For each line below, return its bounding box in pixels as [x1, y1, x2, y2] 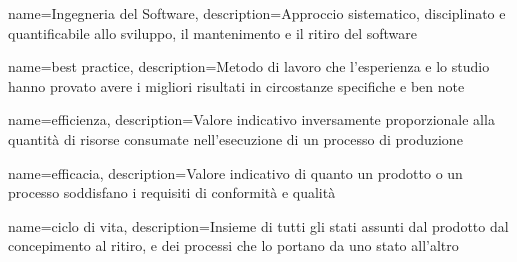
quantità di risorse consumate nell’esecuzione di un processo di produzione [8, 128, 463, 149]
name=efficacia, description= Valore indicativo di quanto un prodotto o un [8, 162, 463, 183]
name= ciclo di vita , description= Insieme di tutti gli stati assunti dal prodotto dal [8, 215, 509, 236]
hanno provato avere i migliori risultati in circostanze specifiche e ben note [8, 75, 465, 96]
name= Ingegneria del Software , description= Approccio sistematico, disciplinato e [8, 3, 506, 23]
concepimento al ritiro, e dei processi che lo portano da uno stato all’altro [8, 235, 459, 256]
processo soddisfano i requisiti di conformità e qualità [8, 182, 336, 203]
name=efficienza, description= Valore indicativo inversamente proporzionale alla [8, 109, 495, 130]
